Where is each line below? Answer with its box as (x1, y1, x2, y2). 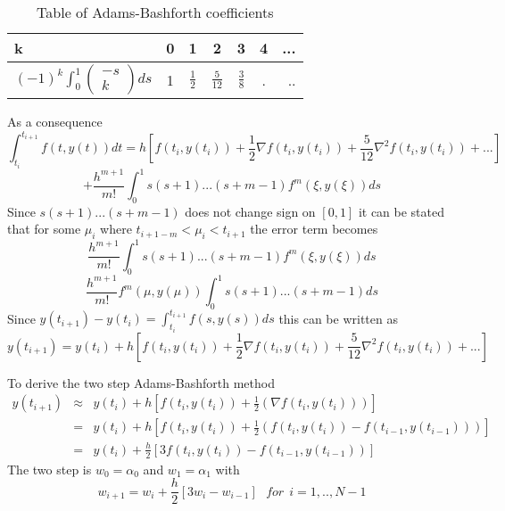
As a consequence (7, 112, 103, 130)
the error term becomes (250, 219, 378, 238)
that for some (7, 219, 81, 238)
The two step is (7, 459, 92, 478)
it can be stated (358, 202, 445, 220)
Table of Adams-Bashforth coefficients (37, 2, 274, 22)
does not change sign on (185, 202, 316, 220)
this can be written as (278, 309, 398, 327)
